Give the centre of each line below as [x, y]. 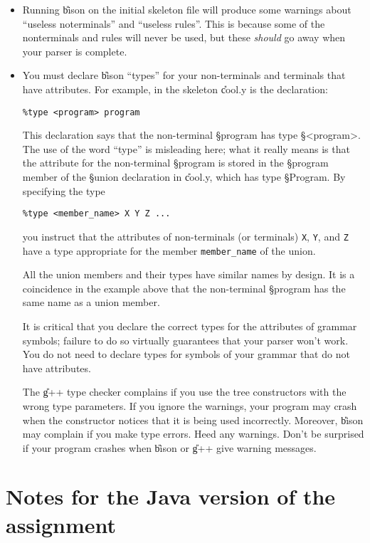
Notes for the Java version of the [171, 496]
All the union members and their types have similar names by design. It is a [189, 274]
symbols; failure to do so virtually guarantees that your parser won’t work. [185, 340]
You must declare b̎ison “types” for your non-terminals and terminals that [184, 75]
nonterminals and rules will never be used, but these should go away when [184, 37]
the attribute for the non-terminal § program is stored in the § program [175, 163]
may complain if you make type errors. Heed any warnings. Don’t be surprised [193, 434]
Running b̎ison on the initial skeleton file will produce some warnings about [187, 9]
